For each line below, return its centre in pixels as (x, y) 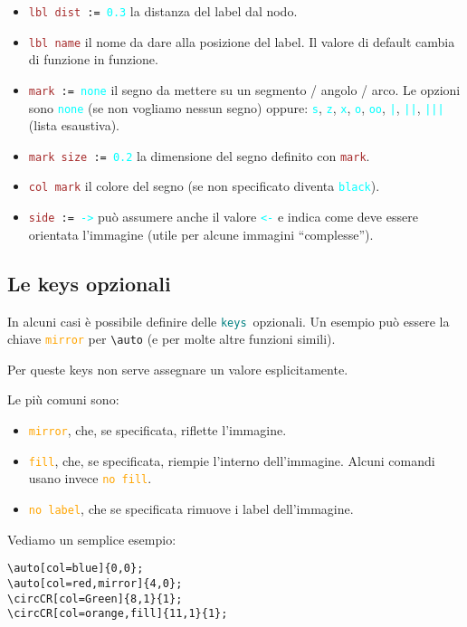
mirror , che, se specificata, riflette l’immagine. (157, 430)
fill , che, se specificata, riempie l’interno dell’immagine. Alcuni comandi (232, 460)
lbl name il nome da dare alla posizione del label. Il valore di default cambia (242, 41)
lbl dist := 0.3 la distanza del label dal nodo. (163, 11)
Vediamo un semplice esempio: (92, 539)
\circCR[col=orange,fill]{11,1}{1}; (118, 614)
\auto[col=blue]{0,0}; (76, 569)
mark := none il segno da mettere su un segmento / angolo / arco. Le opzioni (244, 89)
